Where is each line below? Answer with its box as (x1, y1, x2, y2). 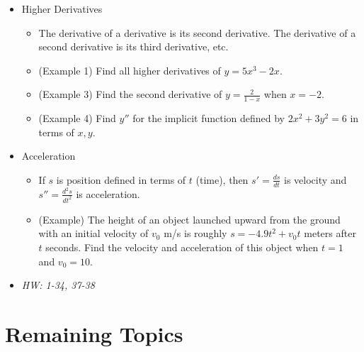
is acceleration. (76, 186, 140, 201)
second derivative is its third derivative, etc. (38, 39, 229, 54)
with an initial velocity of (38, 226, 149, 241)
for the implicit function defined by (132, 111, 285, 126)
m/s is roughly (164, 226, 227, 241)
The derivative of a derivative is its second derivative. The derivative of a (38, 25, 356, 40)
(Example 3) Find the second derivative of (38, 87, 222, 101)
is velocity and (284, 172, 347, 187)
